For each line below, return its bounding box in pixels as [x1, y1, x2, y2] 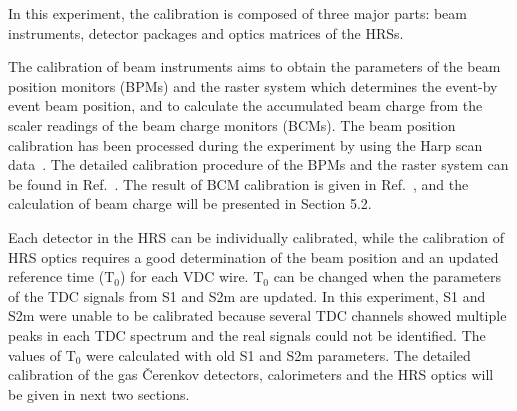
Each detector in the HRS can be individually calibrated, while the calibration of [8, 226, 505, 247]
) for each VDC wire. [119, 266, 249, 287]
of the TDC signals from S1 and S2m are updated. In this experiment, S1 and [8, 285, 486, 306]
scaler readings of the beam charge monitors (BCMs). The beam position [8, 114, 456, 135]
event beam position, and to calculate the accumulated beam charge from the [8, 95, 483, 116]
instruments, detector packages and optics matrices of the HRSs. [8, 22, 404, 43]
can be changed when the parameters [273, 266, 501, 287]
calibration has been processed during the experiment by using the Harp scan [8, 134, 483, 155]
